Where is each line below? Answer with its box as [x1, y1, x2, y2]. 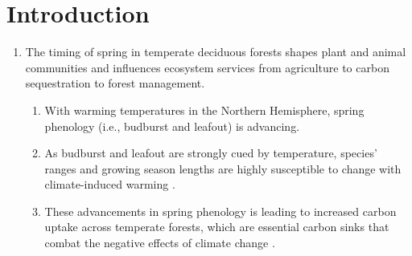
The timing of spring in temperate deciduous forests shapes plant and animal [25, 43, 406, 60]
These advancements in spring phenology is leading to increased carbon [44, 202, 397, 219]
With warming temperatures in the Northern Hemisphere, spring [44, 101, 365, 118]
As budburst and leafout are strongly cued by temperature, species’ [44, 144, 377, 161]
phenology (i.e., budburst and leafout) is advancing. [44, 117, 300, 134]
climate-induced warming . [44, 176, 175, 193]
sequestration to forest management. [25, 75, 205, 91]
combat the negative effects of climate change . [44, 234, 275, 251]
